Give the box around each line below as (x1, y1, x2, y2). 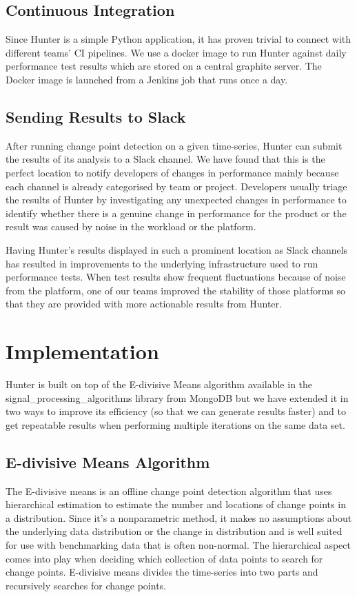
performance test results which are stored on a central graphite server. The (6, 59, 322, 73)
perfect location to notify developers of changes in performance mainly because (6, 165, 339, 179)
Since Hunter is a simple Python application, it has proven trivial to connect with (6, 32, 351, 46)
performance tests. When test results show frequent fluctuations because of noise (6, 270, 346, 284)
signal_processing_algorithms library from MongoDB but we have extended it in (6, 390, 349, 405)
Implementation (6, 337, 159, 365)
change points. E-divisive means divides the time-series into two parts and (6, 565, 318, 579)
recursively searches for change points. (6, 578, 167, 592)
